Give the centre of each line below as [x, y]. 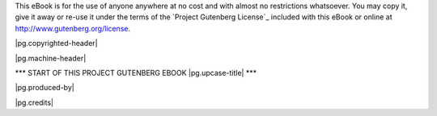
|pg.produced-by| [45, 88]
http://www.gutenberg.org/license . [73, 28]
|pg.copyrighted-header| [57, 43]
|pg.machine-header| [51, 58]
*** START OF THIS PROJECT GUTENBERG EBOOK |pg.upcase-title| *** [136, 72]
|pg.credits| [34, 102]
